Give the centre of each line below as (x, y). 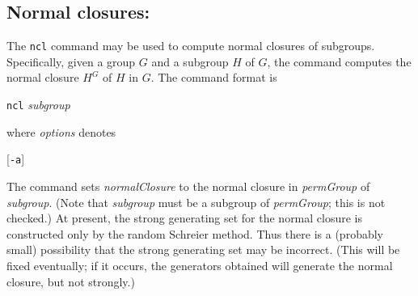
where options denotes (61, 131)
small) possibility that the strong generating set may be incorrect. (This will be (203, 249)
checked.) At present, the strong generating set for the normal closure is (185, 218)
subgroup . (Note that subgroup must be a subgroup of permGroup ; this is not (196, 202)
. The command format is (214, 77)
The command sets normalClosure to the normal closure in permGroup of (188, 186)
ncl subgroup (38, 105)
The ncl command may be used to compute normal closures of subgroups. (191, 46)
